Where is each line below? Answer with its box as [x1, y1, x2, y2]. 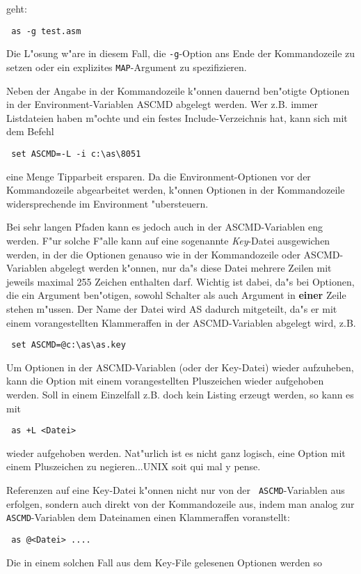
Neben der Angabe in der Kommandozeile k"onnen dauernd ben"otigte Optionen [6, 83, 350, 98]
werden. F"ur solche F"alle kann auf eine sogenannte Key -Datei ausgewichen [6, 233, 330, 247]
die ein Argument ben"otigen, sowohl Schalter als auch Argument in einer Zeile [6, 288, 346, 302]
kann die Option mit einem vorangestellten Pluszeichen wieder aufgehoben [6, 373, 324, 388]
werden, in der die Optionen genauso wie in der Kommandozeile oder [6, 247, 300, 261]
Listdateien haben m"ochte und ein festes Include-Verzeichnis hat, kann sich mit [6, 110, 348, 125]
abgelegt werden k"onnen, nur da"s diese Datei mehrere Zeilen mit [50, 261, 332, 275]
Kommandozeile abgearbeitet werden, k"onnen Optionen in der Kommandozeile [6, 183, 345, 197]
